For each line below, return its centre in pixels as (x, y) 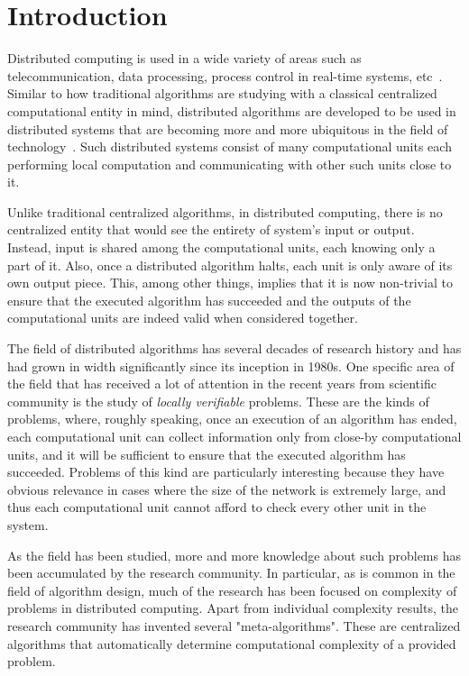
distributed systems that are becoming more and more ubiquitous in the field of (228, 128)
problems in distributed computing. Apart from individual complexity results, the (233, 608)
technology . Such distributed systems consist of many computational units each (230, 146)
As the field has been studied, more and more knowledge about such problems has (234, 555)
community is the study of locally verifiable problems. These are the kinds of (218, 401)
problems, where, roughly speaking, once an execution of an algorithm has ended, (232, 419)
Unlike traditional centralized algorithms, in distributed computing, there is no (225, 211)
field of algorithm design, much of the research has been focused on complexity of (232, 590)
